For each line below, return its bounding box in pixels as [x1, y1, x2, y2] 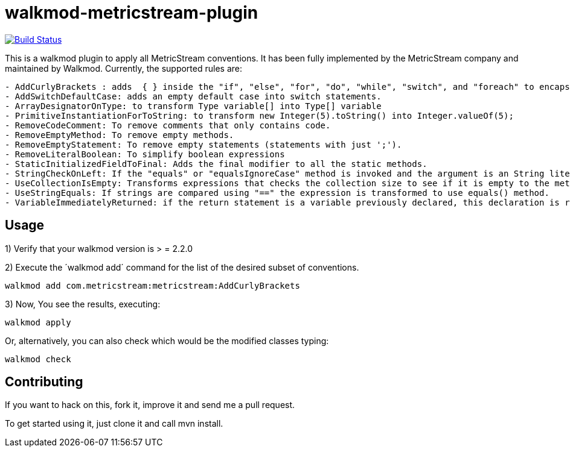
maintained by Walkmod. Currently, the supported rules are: [5, 63, 242, 74]
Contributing [5, 374, 83, 390]
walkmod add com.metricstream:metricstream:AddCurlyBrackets [5, 280, 300, 290]
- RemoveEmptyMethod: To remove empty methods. [5, 130, 234, 140]
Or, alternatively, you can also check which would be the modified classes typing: [5, 335, 329, 346]
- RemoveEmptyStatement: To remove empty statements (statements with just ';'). [5, 139, 402, 149]
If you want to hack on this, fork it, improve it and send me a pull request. [5, 400, 295, 410]
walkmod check [5, 354, 71, 364]
